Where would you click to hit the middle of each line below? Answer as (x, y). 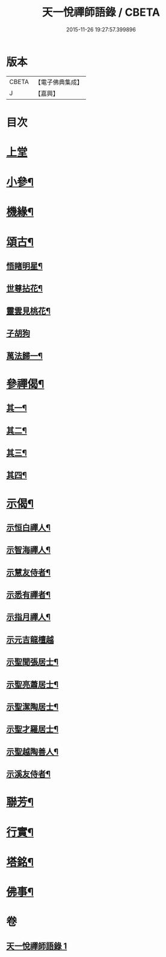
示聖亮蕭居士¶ (32, 684)
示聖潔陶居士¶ (32, 707)
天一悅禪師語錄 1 (37, 946)
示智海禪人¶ (29, 550)
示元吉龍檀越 (30, 640)
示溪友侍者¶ (29, 774)
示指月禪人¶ (29, 617)
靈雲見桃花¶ (29, 311)
